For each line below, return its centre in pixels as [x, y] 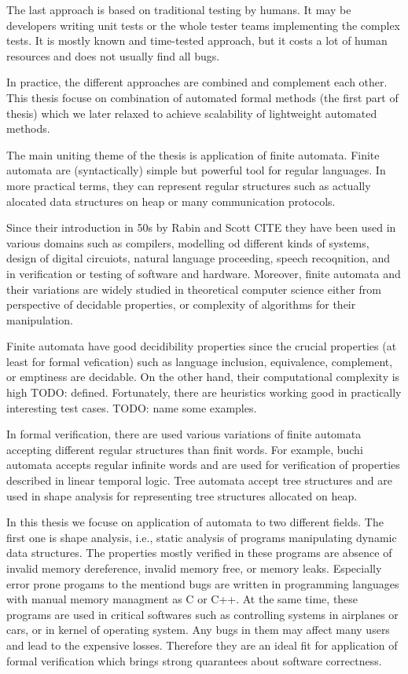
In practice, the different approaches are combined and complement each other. [197, 82]
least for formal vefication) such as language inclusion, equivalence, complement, [200, 361]
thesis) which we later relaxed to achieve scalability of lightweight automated [192, 113]
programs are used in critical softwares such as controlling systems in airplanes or [202, 614]
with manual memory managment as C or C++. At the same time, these [182, 599]
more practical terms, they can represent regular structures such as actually [189, 185]
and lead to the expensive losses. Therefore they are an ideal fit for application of [202, 645]
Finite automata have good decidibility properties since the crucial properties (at [202, 346]
